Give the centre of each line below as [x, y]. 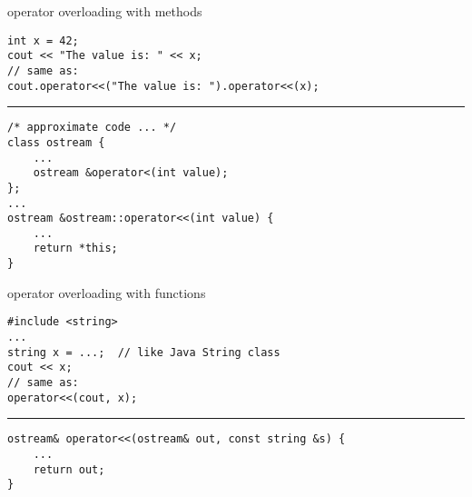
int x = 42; [43, 40]
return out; [69, 469]
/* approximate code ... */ [92, 128]
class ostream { [56, 142]
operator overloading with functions [107, 292]
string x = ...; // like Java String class [144, 352]
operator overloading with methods [105, 11]
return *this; [75, 248]
